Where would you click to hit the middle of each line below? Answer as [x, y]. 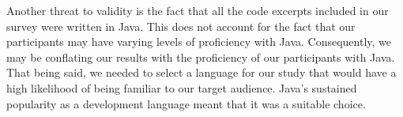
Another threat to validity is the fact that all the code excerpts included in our [198, 10]
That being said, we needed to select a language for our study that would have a [201, 72]
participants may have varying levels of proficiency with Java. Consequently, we [199, 42]
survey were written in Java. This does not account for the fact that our [181, 26]
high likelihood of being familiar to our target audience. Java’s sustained [182, 87]
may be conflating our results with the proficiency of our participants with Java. [201, 57]
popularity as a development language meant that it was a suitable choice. [186, 103]
